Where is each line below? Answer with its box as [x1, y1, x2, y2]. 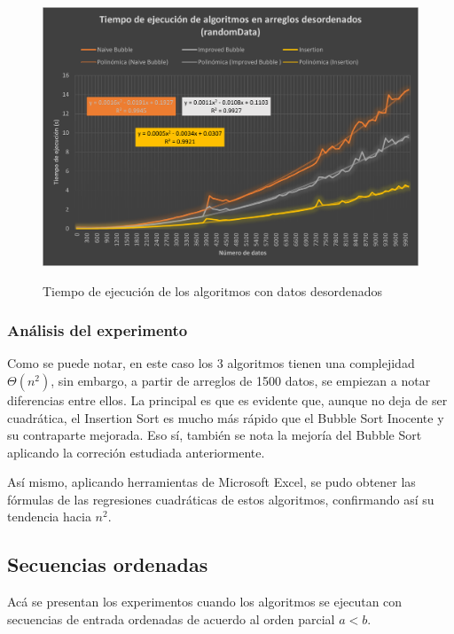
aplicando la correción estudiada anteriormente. [7, 442, 265, 461]
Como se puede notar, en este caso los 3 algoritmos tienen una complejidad [7, 354, 415, 372]
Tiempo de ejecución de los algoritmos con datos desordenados [43, 281, 383, 300]
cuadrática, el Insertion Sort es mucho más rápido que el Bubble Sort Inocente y [7, 408, 444, 427]
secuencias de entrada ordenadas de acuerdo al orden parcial [7, 609, 335, 628]
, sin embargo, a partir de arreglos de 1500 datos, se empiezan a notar [51, 371, 431, 389]
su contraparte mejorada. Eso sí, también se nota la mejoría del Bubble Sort [7, 426, 422, 444]
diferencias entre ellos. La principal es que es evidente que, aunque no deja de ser [7, 390, 448, 409]
